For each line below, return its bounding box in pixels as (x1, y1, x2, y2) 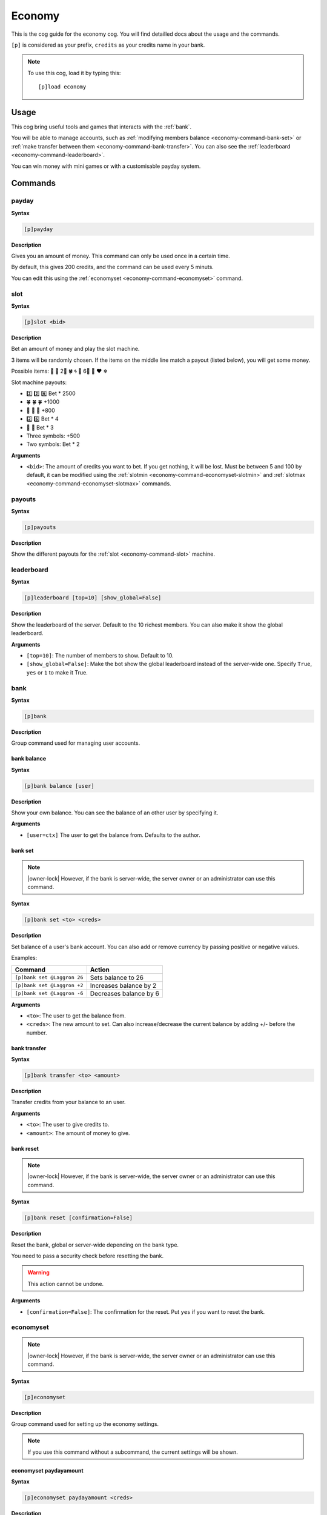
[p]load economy (38, 84, 87, 90)
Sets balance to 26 (90, 973, 144, 982)
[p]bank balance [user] (24, 782, 95, 789)
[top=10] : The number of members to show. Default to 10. (26, 652, 174, 659)
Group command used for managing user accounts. (11, 739, 140, 747)
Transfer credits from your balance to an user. (11, 1099, 126, 1106)
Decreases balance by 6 (90, 989, 160, 997)
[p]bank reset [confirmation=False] (24, 1214, 133, 1221)
